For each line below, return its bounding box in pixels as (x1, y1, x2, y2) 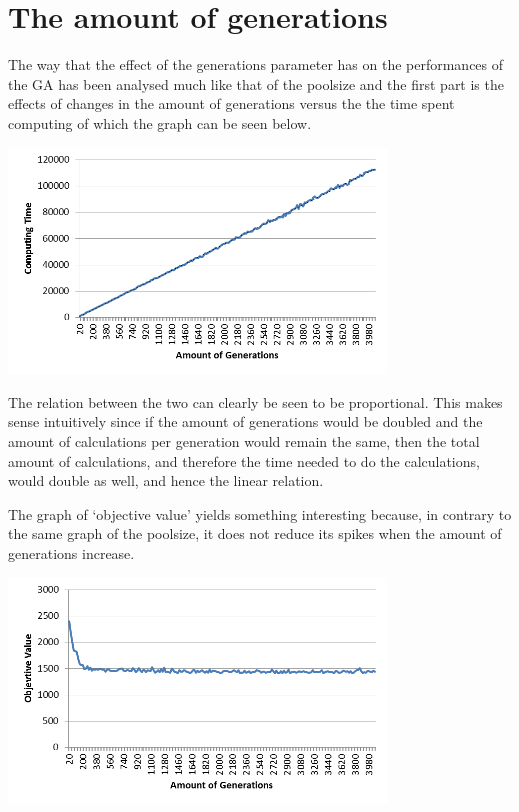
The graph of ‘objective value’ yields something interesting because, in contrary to (8, 503, 512, 524)
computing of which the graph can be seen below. (8, 112, 312, 133)
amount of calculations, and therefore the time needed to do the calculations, (8, 450, 480, 471)
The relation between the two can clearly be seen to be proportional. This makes (8, 391, 503, 412)
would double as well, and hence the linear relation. (8, 470, 324, 491)
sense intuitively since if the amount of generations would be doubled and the (8, 411, 483, 432)
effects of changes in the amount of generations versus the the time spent (8, 93, 455, 114)
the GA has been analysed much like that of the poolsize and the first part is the (8, 73, 504, 94)
